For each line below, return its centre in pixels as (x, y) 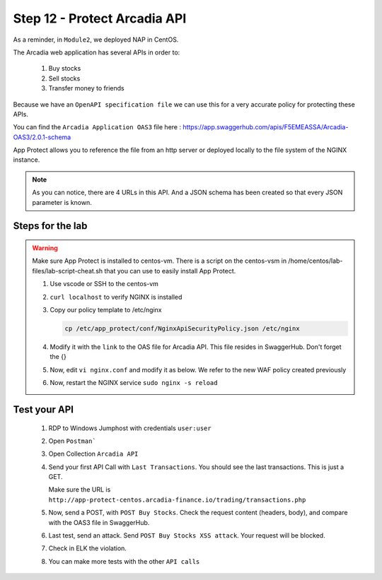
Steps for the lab (50, 226)
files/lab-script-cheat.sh (68, 271)
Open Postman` (73, 441)
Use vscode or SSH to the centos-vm (104, 284)
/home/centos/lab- (315, 261)
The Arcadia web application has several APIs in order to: (97, 52)
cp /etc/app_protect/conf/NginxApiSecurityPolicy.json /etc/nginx (182, 328)
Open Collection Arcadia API (93, 454)
